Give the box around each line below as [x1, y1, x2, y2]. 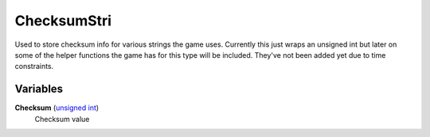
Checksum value [34, 114, 90, 124]
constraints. [14, 62, 54, 71]
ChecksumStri [14, 12, 111, 29]
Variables [14, 82, 64, 96]
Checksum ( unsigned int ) [14, 103, 100, 112]
